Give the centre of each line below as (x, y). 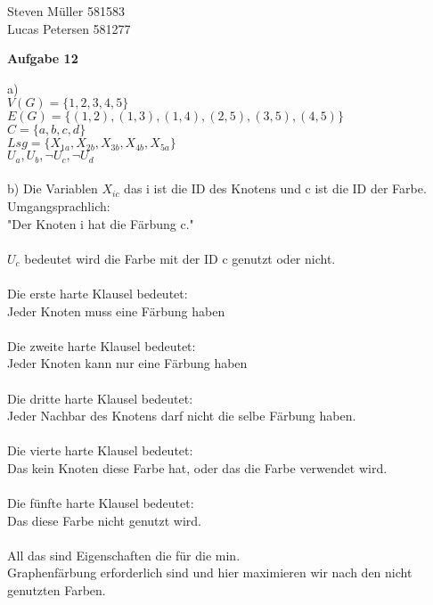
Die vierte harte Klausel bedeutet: (100, 450)
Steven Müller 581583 (66, 11)
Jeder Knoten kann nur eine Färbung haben (127, 363)
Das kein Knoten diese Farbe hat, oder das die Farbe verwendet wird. (197, 467)
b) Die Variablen (53, 188)
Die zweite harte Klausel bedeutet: (102, 345)
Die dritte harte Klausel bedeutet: (100, 398)
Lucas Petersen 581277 (69, 28)
